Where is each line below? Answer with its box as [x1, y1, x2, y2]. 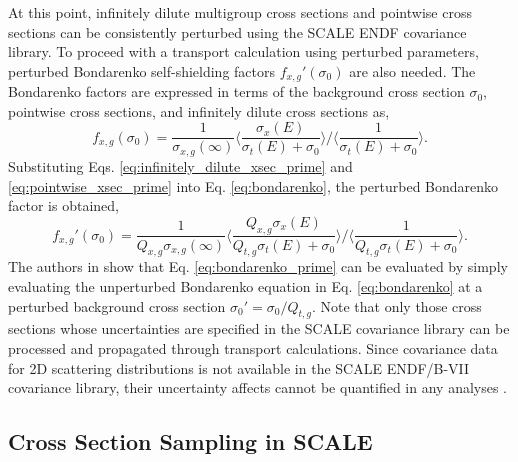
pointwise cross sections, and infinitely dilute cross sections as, [8, 100, 390, 121]
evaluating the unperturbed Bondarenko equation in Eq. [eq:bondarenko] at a [8, 275, 483, 296]
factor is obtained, [8, 195, 119, 216]
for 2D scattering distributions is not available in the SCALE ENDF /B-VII [8, 357, 470, 378]
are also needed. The [349, 60, 476, 81]
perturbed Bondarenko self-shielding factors [8, 60, 276, 81]
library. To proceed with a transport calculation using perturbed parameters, [8, 41, 479, 62]
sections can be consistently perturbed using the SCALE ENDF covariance [8, 21, 467, 42]
